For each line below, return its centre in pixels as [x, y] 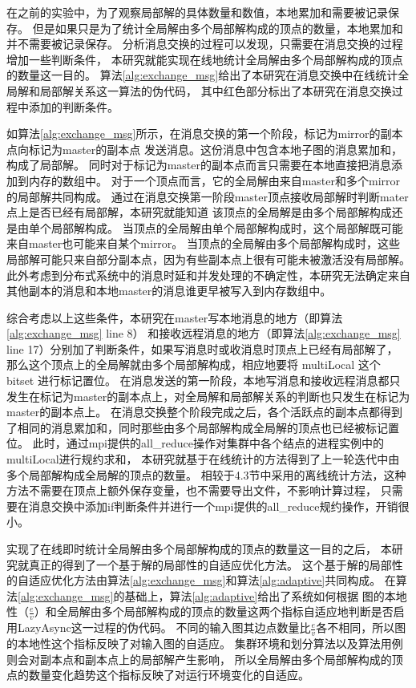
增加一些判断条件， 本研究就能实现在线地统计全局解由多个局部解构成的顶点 [205, 59]
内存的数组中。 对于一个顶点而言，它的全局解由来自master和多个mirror [214, 180]
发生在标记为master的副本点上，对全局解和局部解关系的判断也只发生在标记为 [208, 396]
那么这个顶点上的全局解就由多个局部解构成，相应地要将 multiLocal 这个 [194, 364]
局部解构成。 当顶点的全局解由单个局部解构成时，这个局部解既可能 [227, 227]
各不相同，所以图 [361, 627]
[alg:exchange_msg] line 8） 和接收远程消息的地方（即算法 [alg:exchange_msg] [204, 333]
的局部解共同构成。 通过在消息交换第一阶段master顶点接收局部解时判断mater [208, 196]
